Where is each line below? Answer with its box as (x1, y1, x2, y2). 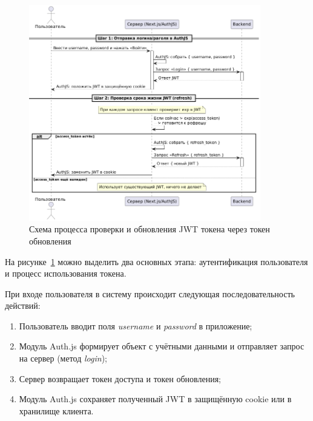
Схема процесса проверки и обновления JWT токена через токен (29, 223, 270, 235)
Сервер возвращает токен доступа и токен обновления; (19, 372, 221, 385)
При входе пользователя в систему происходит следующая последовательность (5, 287, 295, 300)
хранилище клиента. (19, 404, 94, 417)
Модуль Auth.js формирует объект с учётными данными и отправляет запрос (19, 340, 305, 352)
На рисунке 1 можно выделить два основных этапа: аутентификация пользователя (5, 255, 308, 268)
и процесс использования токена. (5, 267, 127, 280)
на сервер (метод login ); (19, 352, 107, 365)
